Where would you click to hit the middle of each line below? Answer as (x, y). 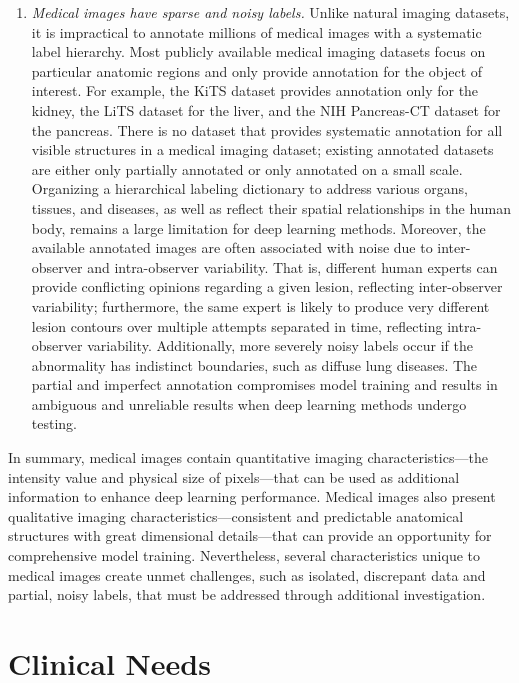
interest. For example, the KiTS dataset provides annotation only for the (255, 90)
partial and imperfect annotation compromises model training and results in (264, 384)
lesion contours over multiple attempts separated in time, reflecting (237, 325)
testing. (54, 423)
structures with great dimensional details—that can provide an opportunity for (250, 535)
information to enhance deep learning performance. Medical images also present (252, 496)
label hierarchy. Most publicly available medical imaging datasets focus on (258, 51)
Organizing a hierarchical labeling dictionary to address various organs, (249, 188)
